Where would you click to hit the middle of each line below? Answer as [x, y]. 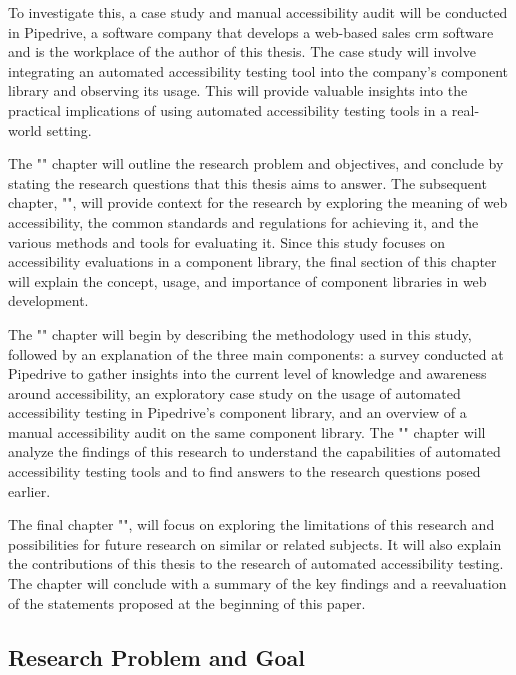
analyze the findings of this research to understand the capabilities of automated [254, 451]
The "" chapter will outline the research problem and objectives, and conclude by [256, 163]
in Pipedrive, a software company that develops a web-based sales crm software [251, 31]
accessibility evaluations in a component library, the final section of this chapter [252, 261]
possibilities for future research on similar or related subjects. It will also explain [255, 543]
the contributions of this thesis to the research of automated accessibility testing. [256, 563]
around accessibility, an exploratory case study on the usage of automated [234, 392]
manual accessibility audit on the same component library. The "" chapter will [247, 431]
